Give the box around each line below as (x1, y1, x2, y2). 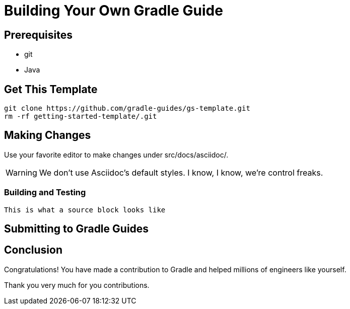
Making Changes (4, 129, 91, 142)
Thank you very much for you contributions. (4, 280, 150, 289)
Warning (6, 167, 37, 178)
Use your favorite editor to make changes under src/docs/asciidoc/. (4, 150, 229, 159)
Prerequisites (4, 28, 73, 41)
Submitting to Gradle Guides (4, 222, 149, 236)
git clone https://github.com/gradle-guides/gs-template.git (4, 104, 250, 113)
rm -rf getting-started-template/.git (4, 112, 157, 121)
